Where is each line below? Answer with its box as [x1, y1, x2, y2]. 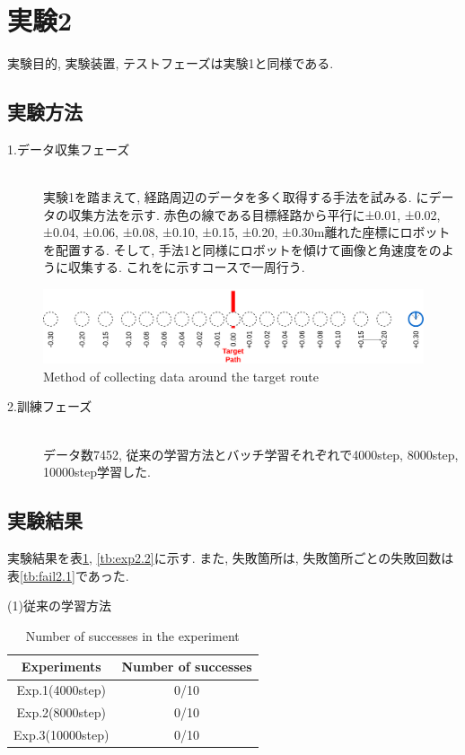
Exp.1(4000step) [16, 680, 106, 699]
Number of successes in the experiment [25, 626, 240, 645]
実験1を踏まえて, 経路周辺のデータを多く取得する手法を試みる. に [43, 188, 429, 206]
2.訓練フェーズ [7, 397, 92, 416]
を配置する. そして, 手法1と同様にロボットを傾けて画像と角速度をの [43, 240, 442, 259]
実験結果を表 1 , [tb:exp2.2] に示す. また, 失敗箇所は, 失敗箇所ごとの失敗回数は [7, 549, 454, 567]
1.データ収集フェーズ [7, 139, 130, 158]
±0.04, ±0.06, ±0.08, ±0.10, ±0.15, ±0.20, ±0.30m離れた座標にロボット [43, 223, 451, 241]
